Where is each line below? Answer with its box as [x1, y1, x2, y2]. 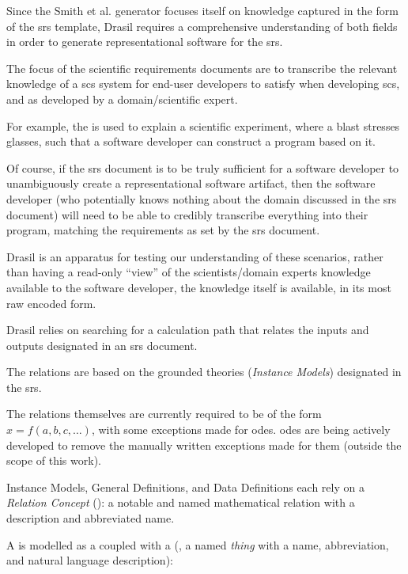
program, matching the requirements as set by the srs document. [6, 222, 320, 238]
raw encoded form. [6, 295, 96, 311]
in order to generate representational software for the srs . [6, 33, 283, 50]
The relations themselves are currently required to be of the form [6, 405, 322, 422]
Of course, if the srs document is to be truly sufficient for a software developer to [6, 159, 399, 176]
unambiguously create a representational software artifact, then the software [6, 175, 376, 192]
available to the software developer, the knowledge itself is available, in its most [6, 279, 391, 295]
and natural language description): [6, 552, 173, 568]
